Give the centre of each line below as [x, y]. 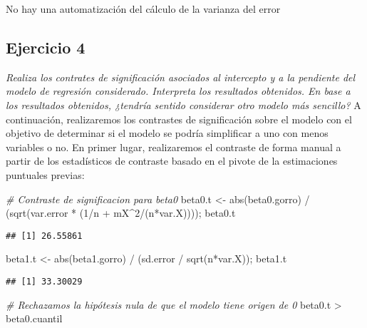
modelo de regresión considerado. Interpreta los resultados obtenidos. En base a [178, 91]
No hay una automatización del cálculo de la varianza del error [143, 9]
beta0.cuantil [34, 318]
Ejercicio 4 [46, 47]
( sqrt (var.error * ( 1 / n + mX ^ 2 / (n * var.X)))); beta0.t [121, 213]
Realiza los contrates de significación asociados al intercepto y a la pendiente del [181, 77]
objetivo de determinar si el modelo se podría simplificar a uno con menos [167, 133]
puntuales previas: [45, 174]
